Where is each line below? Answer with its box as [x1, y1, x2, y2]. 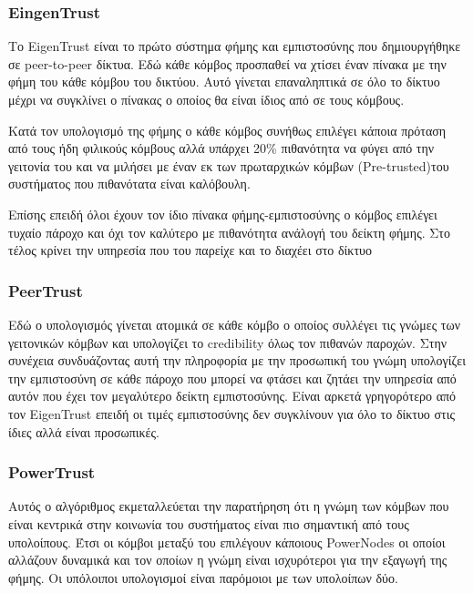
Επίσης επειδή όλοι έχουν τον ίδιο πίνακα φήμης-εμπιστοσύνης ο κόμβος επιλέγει [8, 204, 437, 223]
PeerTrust [8, 279, 83, 302]
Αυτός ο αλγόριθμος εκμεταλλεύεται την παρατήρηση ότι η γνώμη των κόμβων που [8, 496, 449, 516]
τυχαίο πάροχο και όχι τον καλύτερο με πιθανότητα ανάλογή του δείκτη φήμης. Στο [8, 222, 450, 241]
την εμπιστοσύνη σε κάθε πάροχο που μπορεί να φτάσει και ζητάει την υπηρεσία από [8, 368, 457, 387]
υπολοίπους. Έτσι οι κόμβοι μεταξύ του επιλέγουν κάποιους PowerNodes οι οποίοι [8, 532, 446, 551]
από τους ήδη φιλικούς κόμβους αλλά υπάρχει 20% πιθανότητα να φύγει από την [8, 138, 435, 158]
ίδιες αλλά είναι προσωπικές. [8, 422, 159, 441]
